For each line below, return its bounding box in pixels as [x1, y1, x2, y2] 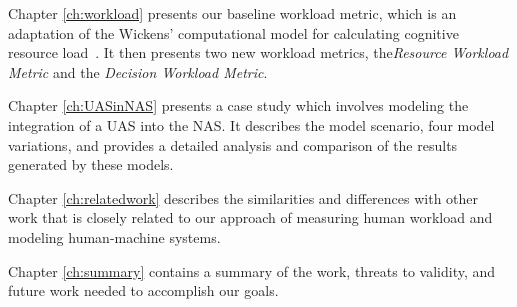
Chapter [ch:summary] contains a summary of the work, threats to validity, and [8, 260, 496, 281]
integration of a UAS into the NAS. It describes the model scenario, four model [8, 114, 495, 135]
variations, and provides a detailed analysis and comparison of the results [8, 134, 458, 155]
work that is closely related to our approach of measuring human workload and [8, 207, 493, 228]
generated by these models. [8, 154, 174, 175]
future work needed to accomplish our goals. [8, 280, 279, 301]
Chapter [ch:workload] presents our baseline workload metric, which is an [8, 3, 457, 23]
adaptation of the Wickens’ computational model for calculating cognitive [8, 22, 459, 43]
